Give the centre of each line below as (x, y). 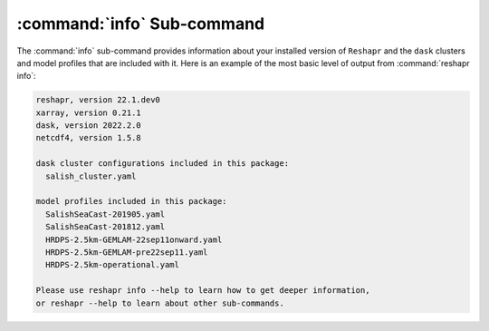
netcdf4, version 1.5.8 (89, 138)
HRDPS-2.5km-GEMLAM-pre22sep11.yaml (127, 253)
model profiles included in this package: (131, 201)
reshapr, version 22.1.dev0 (98, 100)
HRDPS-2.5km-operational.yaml (113, 265)
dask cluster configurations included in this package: (163, 164)
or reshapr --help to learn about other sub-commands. (160, 303)
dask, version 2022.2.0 (89, 126)
